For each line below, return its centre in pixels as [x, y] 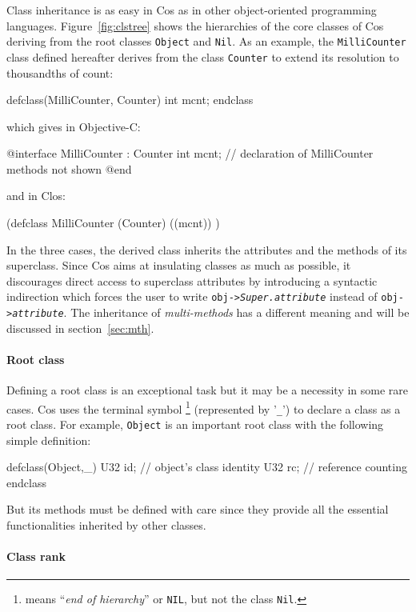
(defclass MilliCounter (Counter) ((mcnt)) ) [113, 223]
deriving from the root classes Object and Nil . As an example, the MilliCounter [206, 41]
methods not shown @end [69, 168]
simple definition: [49, 440]
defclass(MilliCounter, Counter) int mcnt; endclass [130, 100]
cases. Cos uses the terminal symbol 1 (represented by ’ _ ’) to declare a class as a [204, 407]
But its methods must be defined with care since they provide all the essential [198, 509]
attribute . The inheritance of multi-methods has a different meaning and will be [211, 312]
